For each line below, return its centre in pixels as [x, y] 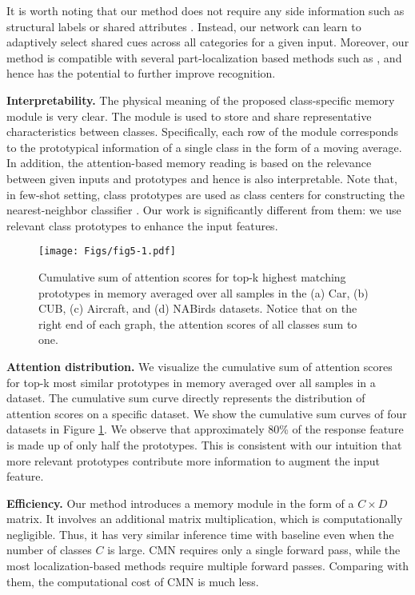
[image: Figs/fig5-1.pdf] [107, 252]
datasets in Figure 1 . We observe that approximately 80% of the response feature [205, 429]
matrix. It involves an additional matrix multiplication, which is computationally [205, 519]
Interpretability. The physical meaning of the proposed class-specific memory [201, 100]
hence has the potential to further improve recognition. [141, 73]
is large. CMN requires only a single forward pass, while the [254, 550]
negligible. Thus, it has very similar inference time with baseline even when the [200, 534]
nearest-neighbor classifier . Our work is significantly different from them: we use [204, 210]
